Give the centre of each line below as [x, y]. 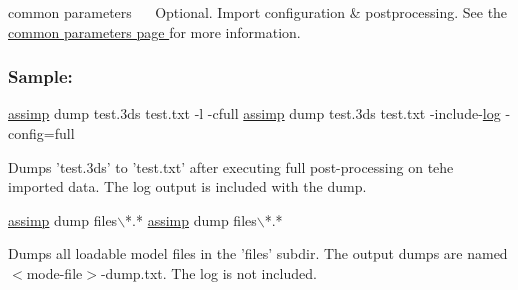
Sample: [40, 76]
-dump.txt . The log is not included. [208, 272]
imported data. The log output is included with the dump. [187, 186]
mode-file [54, 272]
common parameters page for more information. [154, 31]
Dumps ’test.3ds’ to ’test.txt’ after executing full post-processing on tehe [231, 166]
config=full [41, 133]
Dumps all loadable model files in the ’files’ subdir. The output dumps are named [258, 253]
